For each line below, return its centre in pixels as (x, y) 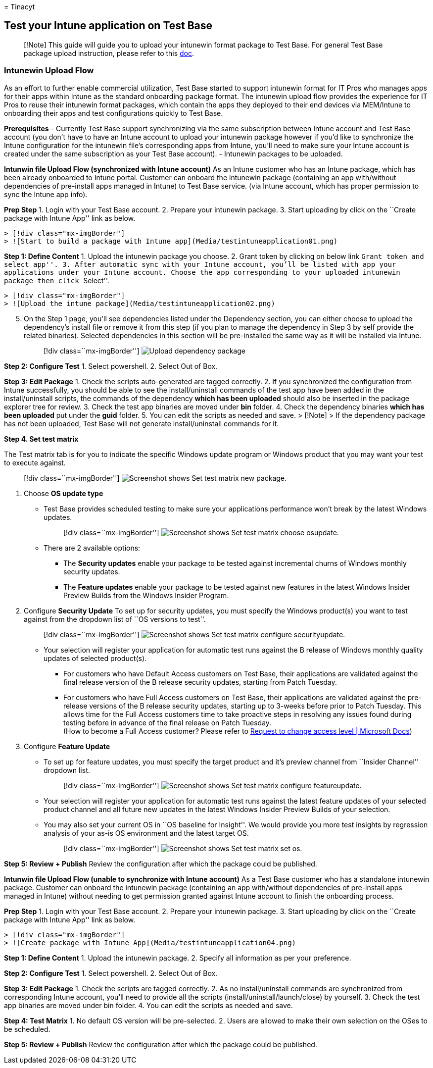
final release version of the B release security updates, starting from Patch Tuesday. (200, 682)
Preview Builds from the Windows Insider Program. (146, 595)
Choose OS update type (64, 493)
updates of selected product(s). (95, 658)
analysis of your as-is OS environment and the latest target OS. (146, 833)
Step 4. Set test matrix (41, 439)
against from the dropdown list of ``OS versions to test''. (115, 619)
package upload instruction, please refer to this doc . (109, 53)
